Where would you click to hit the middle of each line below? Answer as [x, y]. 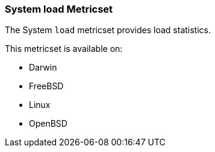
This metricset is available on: [64, 49]
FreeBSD [46, 86]
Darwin [43, 68]
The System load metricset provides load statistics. [108, 30]
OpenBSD [48, 124]
